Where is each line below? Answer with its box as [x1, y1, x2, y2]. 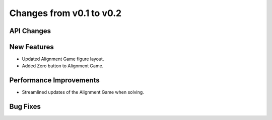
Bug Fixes [9, 102, 41, 111]
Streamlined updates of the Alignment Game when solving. [22, 89, 145, 95]
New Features [9, 43, 54, 51]
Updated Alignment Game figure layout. [22, 56, 104, 62]
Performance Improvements [9, 76, 100, 85]
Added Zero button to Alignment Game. [22, 63, 104, 69]
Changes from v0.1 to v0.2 [9, 8, 122, 19]
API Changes [9, 27, 51, 35]
